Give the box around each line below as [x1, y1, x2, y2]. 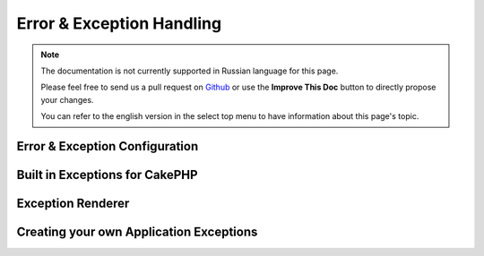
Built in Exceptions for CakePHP [16, 166, 198, 183]
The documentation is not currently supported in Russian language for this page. [40, 65, 339, 76]
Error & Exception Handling [16, 13, 222, 33]
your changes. [40, 94, 94, 105]
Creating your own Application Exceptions [16, 224, 258, 239]
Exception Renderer [16, 195, 130, 210]
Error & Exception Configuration [16, 139, 199, 154]
